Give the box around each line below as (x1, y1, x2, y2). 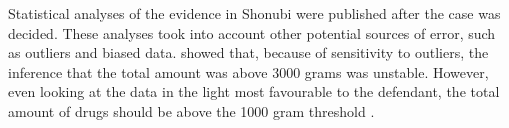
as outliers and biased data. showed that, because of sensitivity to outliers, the (8, 42, 489, 63)
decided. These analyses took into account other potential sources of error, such (8, 22, 496, 43)
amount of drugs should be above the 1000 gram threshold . (8, 100, 375, 121)
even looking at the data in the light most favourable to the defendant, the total (8, 81, 500, 102)
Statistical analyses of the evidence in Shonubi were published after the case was (8, 3, 501, 23)
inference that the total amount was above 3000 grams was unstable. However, (8, 61, 489, 82)
